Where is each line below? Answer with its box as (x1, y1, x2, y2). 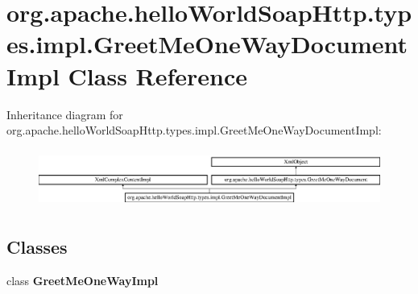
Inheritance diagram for (6, 106, 123, 122)
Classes (6, 234, 68, 259)
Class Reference (68, 59, 248, 92)
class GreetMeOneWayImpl (6, 271, 159, 288)
